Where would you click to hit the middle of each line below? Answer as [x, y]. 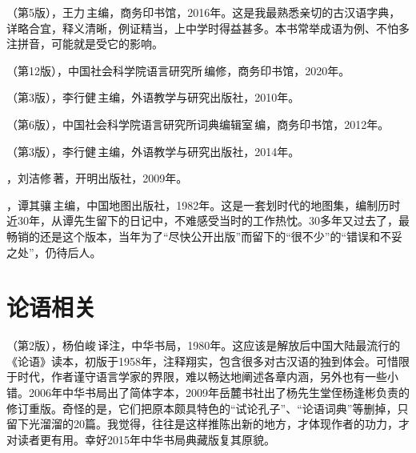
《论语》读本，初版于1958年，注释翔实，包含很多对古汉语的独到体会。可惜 [202, 361]
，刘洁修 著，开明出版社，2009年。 [97, 178]
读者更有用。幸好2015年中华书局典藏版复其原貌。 [146, 439]
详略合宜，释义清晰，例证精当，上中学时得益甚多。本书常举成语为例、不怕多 [208, 28]
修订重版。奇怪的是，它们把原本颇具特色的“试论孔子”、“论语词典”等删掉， [202, 408]
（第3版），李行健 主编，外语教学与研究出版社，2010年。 [153, 97]
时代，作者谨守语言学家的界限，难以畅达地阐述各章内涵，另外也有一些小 [208, 377]
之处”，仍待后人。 [54, 252]
